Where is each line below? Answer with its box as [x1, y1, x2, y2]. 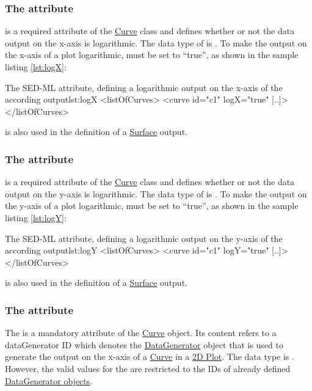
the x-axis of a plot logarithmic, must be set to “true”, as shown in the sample [5, 48, 299, 61]
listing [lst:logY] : [5, 211, 67, 224]
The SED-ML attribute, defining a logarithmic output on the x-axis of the [5, 81, 283, 93]
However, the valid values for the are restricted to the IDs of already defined [5, 362, 291, 375]
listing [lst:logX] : [5, 60, 67, 73]
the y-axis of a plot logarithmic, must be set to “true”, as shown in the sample [5, 199, 299, 212]
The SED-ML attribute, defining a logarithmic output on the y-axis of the [5, 232, 283, 244]
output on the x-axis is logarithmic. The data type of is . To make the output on [5, 36, 307, 49]
